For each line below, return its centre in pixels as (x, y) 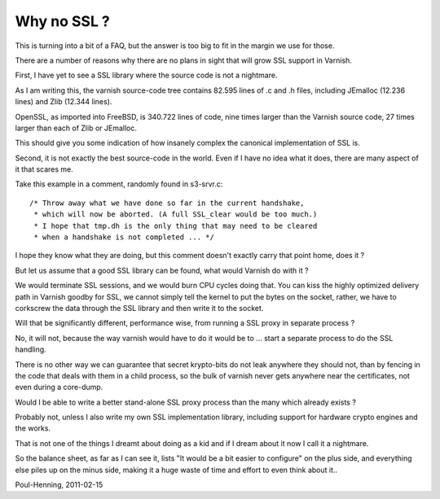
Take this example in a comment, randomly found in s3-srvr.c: (119, 184)
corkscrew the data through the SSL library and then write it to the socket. (139, 308)
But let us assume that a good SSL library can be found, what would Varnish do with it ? (162, 270)
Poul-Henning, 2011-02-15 (59, 485)
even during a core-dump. (59, 387)
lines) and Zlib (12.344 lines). (64, 102)
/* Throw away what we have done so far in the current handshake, (167, 203)
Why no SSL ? (62, 21)
